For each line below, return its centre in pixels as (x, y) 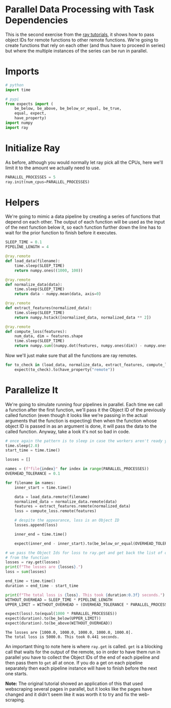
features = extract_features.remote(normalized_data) (73, 506)
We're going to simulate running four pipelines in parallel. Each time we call (84, 404)
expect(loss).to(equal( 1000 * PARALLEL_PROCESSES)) (61, 614)
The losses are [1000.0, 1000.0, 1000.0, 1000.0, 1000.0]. (69, 633)
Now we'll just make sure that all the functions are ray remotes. (71, 356)
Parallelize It (32, 390)
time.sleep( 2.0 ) (22, 446)
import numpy (19, 123)
